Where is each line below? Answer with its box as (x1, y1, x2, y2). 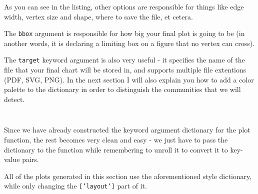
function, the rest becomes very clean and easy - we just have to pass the (4, 134, 228, 145)
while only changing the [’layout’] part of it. (4, 180, 147, 191)
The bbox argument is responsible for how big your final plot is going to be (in (4, 28, 245, 38)
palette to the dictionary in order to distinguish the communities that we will (4, 84, 241, 94)
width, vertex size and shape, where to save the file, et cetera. (4, 11, 193, 21)
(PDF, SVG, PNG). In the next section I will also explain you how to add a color (4, 74, 254, 84)
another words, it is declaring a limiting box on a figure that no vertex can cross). (4, 37, 255, 48)
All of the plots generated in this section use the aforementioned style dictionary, (4, 170, 252, 181)
